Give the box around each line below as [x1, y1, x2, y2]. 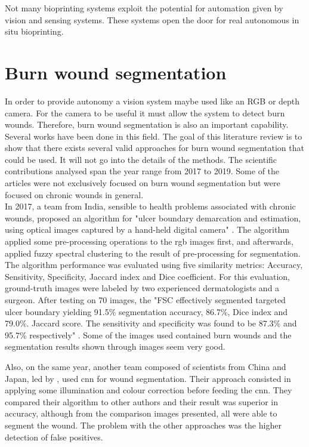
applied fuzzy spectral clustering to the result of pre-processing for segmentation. [5, 246, 301, 259]
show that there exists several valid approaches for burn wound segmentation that [5, 141, 304, 154]
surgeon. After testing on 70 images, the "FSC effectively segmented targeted [5, 294, 286, 306]
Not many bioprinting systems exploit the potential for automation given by [5, 2, 283, 14]
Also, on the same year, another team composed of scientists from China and [5, 360, 286, 372]
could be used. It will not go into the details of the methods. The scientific [5, 153, 277, 165]
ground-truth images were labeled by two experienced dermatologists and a [5, 282, 280, 294]
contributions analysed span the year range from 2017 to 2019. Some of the [5, 165, 280, 177]
